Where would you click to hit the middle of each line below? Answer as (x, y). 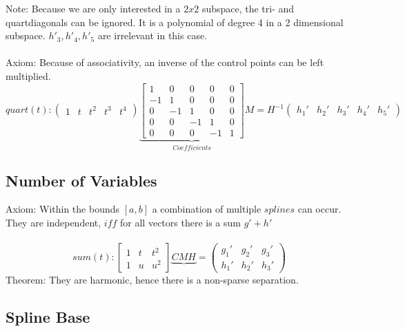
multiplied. (28, 75)
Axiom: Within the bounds (63, 209)
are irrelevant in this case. (152, 35)
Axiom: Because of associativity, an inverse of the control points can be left (165, 62)
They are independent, (53, 222)
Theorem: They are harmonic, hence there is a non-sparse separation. (152, 279)
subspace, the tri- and (248, 8)
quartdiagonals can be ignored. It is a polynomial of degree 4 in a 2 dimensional (175, 22)
